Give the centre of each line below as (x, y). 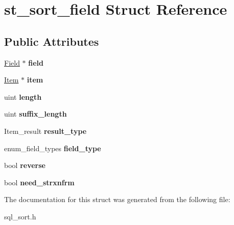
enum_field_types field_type (53, 148)
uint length (23, 96)
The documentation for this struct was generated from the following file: (117, 199)
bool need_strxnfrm (39, 182)
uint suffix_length (36, 114)
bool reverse (25, 165)
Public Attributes (52, 41)
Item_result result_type (45, 131)
